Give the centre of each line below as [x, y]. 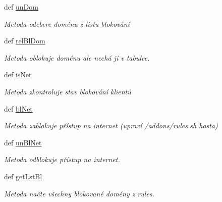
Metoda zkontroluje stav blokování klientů [68, 91]
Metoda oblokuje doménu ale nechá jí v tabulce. [77, 57]
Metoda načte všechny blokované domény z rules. [79, 193]
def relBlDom [25, 41]
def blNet [18, 108]
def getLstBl [23, 176]
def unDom [21, 7]
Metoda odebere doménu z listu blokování [67, 23]
